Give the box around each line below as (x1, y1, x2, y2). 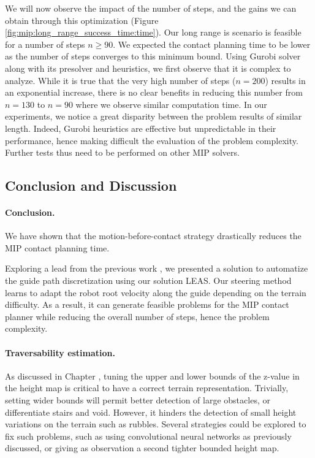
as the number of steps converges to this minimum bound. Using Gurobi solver (5, 50, 301, 63)
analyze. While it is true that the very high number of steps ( (5, 74, 236, 86)
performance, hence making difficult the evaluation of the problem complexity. (5, 134, 298, 147)
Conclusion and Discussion (5, 176, 177, 195)
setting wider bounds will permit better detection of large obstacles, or (5, 394, 270, 406)
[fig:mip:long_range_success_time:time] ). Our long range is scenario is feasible (5, 26, 302, 39)
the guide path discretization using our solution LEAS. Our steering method (5, 274, 292, 287)
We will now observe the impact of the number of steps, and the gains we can (5, 2, 297, 14)
